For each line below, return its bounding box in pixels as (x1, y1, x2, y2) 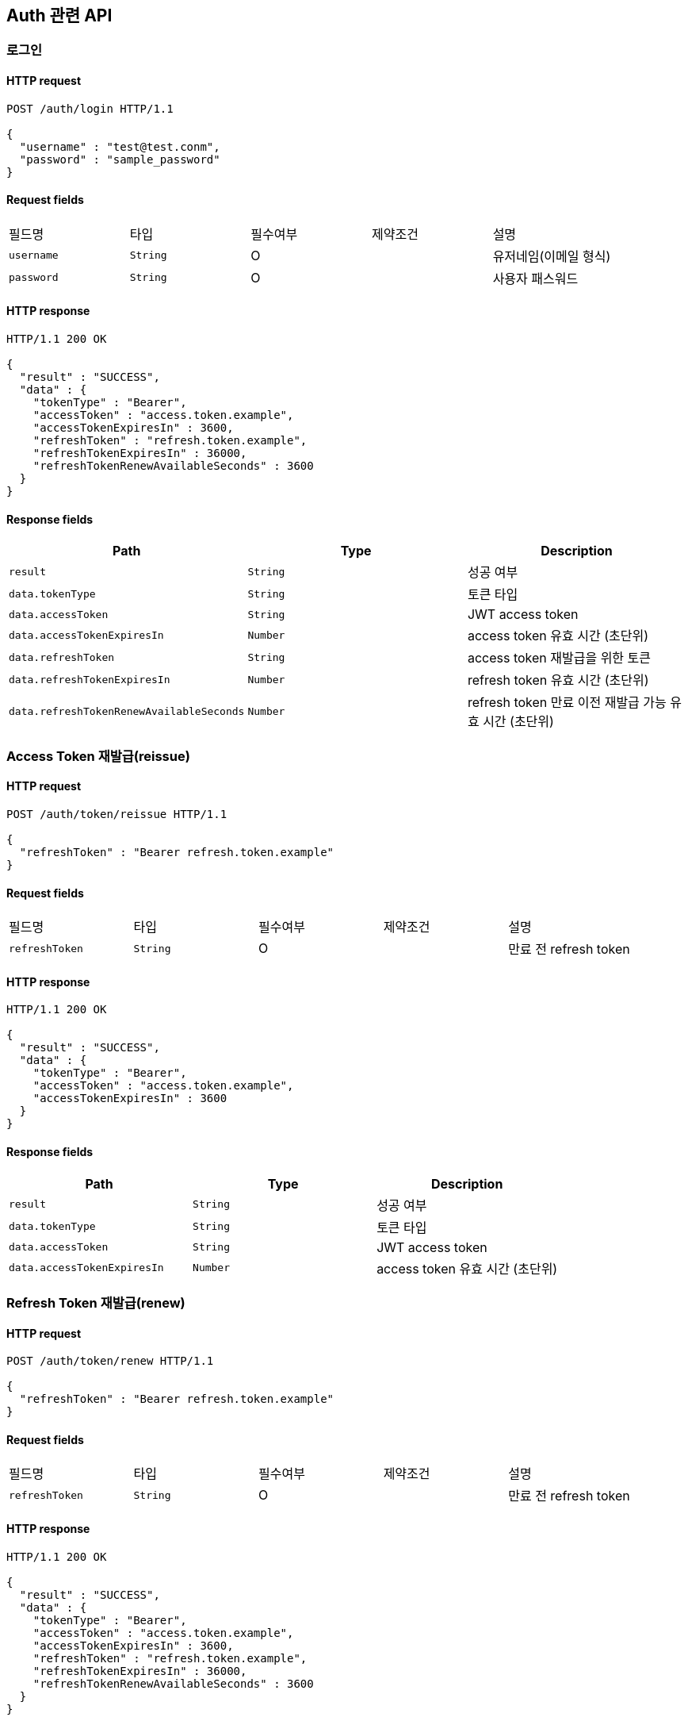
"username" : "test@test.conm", (19, 140, 220, 153)
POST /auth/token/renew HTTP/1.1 (6, 1354, 214, 1368)
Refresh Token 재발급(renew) (6, 1294, 185, 1311)
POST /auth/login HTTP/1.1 (6, 102, 174, 115)
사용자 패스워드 (492, 270, 579, 286)
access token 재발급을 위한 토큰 (467, 650, 652, 667)
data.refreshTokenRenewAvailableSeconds (9, 705, 245, 717)
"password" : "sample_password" (19, 152, 220, 166)
